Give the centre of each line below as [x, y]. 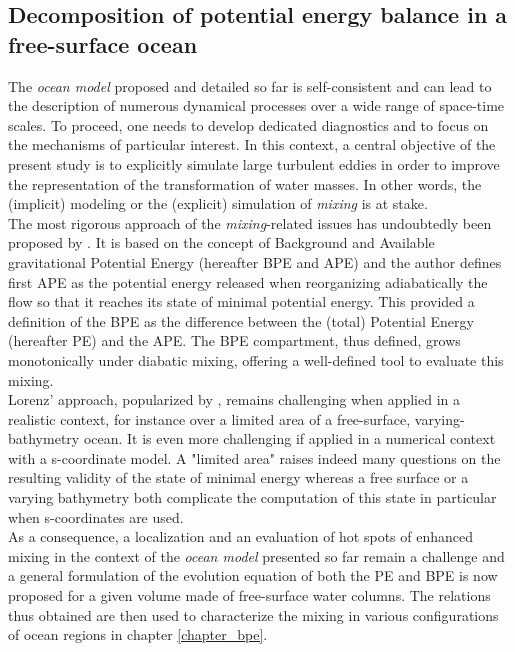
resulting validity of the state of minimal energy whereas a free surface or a [238, 477]
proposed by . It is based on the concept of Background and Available [221, 242]
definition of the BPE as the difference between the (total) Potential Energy [241, 320]
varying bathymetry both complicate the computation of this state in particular [252, 497]
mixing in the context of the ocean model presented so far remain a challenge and [256, 555]
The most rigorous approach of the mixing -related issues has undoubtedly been [250, 222]
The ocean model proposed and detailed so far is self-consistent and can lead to [250, 85]
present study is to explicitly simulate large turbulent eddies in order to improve [254, 163]
